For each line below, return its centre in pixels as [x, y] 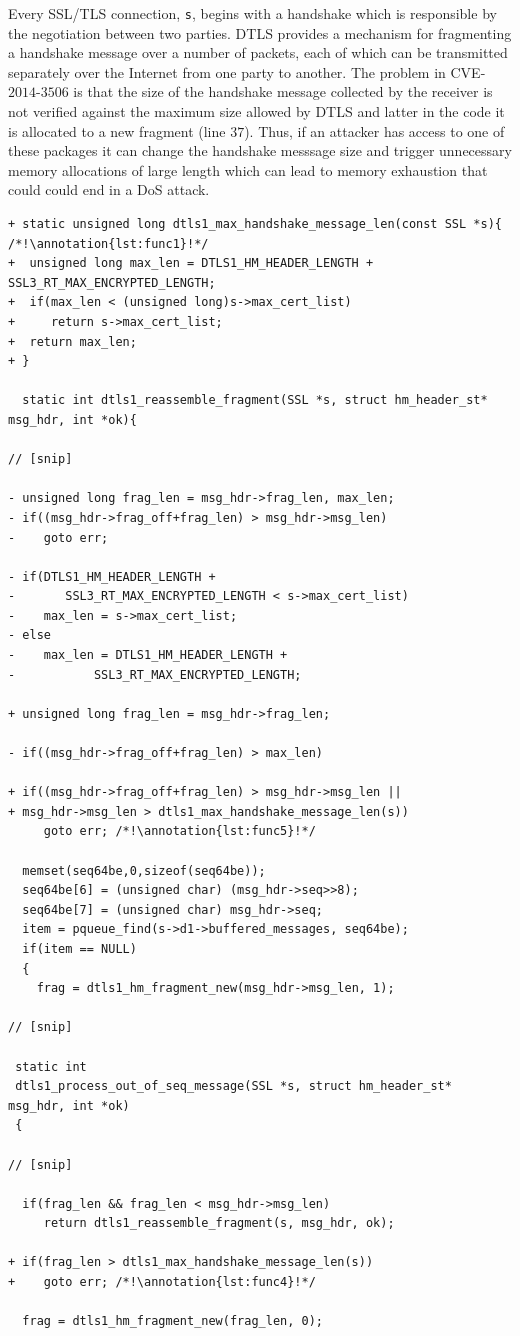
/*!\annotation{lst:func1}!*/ [108, 243]
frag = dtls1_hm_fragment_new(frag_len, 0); [172, 1321]
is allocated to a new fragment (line [117, 130]
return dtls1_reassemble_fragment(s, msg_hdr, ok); [219, 1223]
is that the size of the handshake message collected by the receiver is [283, 91]
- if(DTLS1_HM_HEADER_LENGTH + [112, 576]
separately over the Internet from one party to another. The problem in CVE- [247, 71]
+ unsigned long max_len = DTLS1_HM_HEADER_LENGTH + [191, 263]
